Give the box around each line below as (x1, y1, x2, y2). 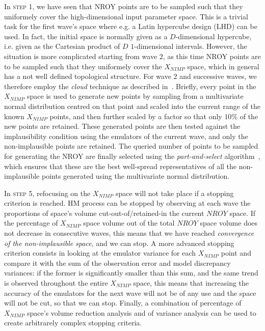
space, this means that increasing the (133, 278, 249, 288)
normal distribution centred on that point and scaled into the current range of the (4, 100, 260, 111)
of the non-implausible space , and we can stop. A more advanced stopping (4, 237, 234, 248)
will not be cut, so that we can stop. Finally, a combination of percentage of (4, 297, 242, 308)
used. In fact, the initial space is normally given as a (4, 31, 168, 41)
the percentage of (4, 217, 58, 228)
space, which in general (187, 61, 259, 71)
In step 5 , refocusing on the (4, 187, 91, 198)
